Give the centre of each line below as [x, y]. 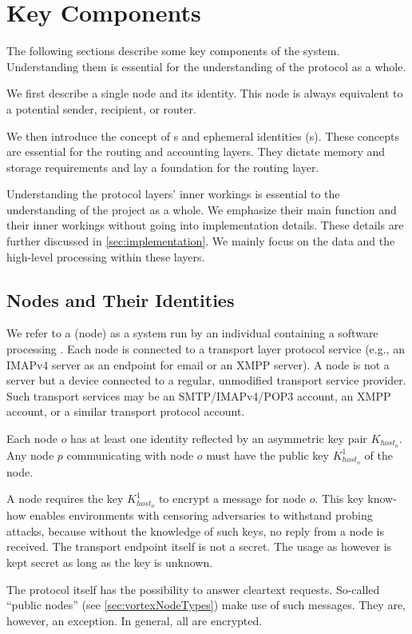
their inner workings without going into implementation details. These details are [205, 225]
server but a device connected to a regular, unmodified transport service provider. [206, 380]
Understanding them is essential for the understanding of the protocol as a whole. [206, 66]
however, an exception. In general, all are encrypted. [135, 620]
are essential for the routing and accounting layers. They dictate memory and [196, 152]
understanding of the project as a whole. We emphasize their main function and [202, 209]
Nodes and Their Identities [121, 299]
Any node [30, 455]
